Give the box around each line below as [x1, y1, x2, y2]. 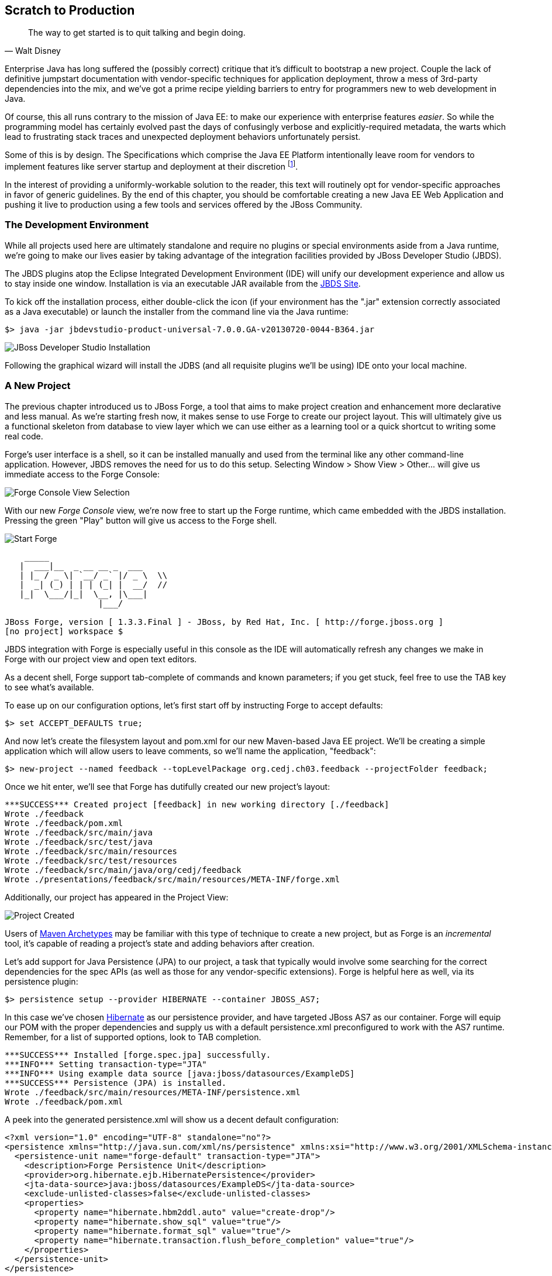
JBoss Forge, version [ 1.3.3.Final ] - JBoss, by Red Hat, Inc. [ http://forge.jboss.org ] [5, 617, 444, 627]
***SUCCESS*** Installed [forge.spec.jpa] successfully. [5, 1050, 271, 1060]
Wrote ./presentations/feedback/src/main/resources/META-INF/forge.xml [5, 874, 340, 884]
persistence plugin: [5, 976, 78, 986]
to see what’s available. [5, 682, 94, 692]
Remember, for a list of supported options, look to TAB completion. [5, 1031, 261, 1042]
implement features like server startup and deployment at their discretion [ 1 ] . [5, 160, 298, 172]
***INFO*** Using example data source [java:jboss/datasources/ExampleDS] [5, 1068, 355, 1078]
